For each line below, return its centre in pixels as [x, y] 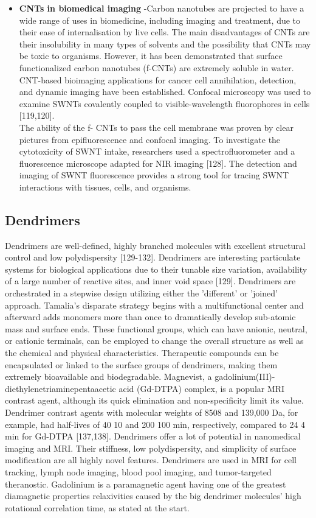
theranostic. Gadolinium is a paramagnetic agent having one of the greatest [146, 484]
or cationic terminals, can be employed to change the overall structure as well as [154, 341]
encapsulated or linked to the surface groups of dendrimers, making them [141, 364]
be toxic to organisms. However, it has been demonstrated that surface [151, 56]
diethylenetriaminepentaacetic [60, 388]
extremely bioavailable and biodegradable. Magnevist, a [108, 376]
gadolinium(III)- [245, 376]
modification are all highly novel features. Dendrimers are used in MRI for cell [151, 460]
